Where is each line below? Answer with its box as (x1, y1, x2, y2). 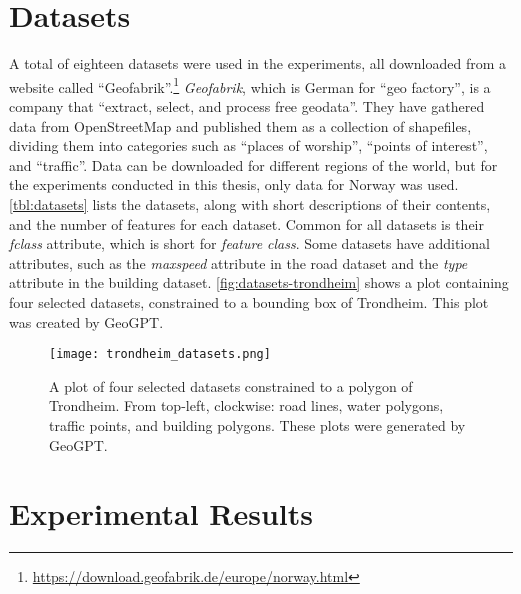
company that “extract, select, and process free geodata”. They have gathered (9, 95, 485, 116)
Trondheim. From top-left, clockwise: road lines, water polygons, (49, 395, 444, 416)
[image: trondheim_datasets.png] (49, 347, 271, 362)
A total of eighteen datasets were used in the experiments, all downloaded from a (9, 53, 506, 74)
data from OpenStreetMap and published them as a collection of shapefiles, (9, 115, 472, 136)
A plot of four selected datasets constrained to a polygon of (49, 375, 413, 396)
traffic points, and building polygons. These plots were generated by (49, 414, 466, 435)
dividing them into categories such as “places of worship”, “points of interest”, (9, 135, 488, 156)
